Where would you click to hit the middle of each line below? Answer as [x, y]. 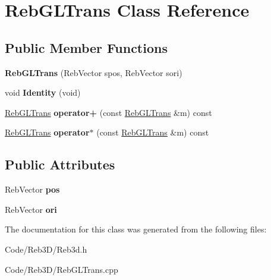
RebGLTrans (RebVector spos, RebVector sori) [94, 72]
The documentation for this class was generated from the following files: [136, 229]
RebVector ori [31, 209]
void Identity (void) [43, 92]
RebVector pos [32, 189]
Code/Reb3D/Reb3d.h [46, 249]
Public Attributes [60, 164]
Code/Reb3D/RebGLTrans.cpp [62, 269]
